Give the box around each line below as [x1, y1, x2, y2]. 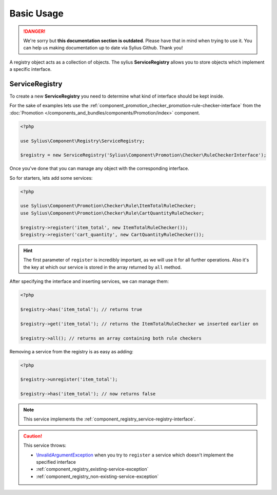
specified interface [36, 459, 76, 465]
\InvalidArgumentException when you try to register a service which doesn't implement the [36, 452, 234, 458]
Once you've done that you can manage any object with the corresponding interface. [9, 165, 189, 172]
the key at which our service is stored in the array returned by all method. [23, 264, 182, 270]
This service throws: [23, 442, 67, 449]
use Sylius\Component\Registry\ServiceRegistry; [20, 138, 145, 144]
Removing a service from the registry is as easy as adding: [9, 348, 133, 354]
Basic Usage [9, 8, 64, 19]
